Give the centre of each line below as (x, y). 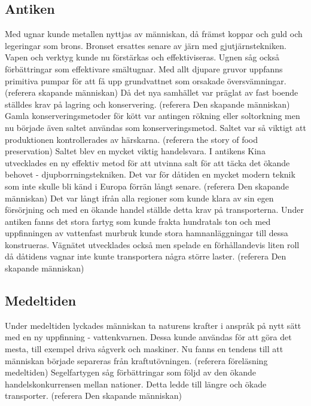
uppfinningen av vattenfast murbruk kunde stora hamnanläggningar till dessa (147, 233)
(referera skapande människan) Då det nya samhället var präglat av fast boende (152, 92)
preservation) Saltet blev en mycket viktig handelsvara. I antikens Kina (135, 151)
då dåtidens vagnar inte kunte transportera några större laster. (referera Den (146, 256)
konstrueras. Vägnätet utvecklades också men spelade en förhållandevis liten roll (152, 244)
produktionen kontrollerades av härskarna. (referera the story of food (131, 139)
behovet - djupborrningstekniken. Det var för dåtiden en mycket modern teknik (150, 174)
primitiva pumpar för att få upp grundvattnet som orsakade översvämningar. (146, 80)
